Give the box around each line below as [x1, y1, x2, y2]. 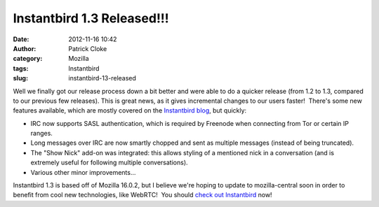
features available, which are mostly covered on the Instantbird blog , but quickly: [13, 106, 247, 115]
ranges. [30, 129, 53, 138]
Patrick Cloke [68, 44, 107, 52]
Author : [13, 44, 36, 52]
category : [13, 55, 43, 63]
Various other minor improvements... [30, 168, 136, 176]
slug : [13, 74, 28, 83]
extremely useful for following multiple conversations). [30, 158, 189, 167]
